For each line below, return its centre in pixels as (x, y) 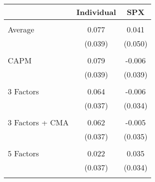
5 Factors (23, 153)
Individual (96, 12)
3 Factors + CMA (38, 122)
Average (21, 29)
